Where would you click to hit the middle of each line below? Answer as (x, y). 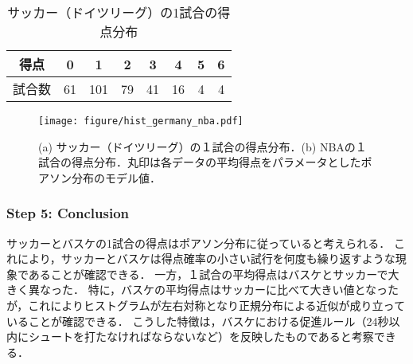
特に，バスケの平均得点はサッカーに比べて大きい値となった (243, 290)
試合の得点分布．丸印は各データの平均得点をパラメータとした (200, 162)
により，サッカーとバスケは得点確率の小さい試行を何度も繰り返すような (206, 258)
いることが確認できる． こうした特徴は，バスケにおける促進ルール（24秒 (198, 321)
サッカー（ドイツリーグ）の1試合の (113, 12)
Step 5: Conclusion (68, 213)
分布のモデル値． (116, 177)
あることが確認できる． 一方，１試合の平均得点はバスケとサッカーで (208, 274)
